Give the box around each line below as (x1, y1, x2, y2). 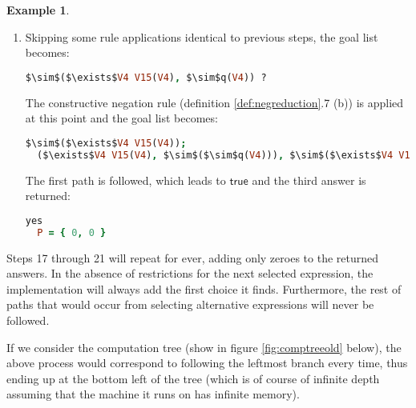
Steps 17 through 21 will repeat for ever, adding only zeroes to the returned (6, 249, 379, 266)
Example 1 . (6, 2, 70, 18)
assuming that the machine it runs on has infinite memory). (6, 386, 300, 402)
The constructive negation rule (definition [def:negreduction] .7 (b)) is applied (25, 94, 404, 110)
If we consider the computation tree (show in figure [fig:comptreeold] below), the (6, 338, 402, 355)
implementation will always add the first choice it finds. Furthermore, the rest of (6, 280, 402, 297)
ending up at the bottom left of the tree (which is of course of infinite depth (6, 370, 380, 386)
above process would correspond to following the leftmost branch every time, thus (6, 354, 408, 371)
